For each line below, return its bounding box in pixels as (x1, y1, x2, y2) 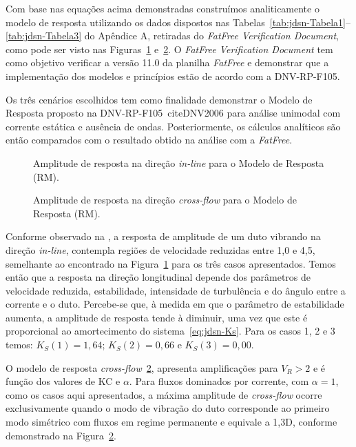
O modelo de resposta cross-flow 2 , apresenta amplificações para (6, 360, 278, 375)
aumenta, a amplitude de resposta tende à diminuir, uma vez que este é (6, 310, 308, 324)
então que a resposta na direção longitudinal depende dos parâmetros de (6, 270, 311, 284)
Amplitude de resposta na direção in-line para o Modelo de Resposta (33, 155, 324, 170)
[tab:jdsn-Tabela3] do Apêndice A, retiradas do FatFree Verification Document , (6, 28, 339, 43)
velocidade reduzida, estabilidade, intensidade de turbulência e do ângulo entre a (6, 283, 346, 297)
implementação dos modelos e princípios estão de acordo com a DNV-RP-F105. (6, 68, 340, 83)
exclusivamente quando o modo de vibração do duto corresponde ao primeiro (6, 401, 330, 415)
